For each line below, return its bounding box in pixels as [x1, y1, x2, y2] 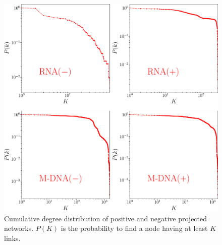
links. [4, 232, 21, 243]
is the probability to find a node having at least [61, 223, 208, 233]
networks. [4, 223, 34, 233]
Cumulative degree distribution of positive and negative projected [4, 213, 207, 223]
